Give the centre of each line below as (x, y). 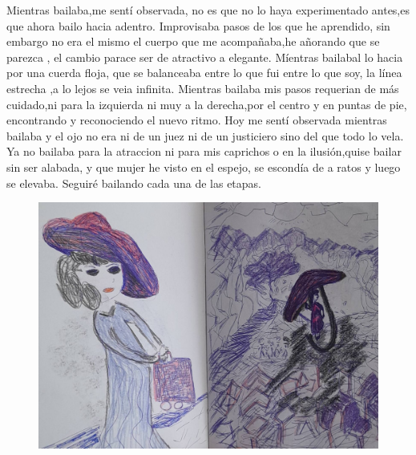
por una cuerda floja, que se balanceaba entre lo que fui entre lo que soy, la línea (204, 73)
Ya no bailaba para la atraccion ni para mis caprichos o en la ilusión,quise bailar (204, 151)
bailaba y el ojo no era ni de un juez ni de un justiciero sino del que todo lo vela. (205, 135)
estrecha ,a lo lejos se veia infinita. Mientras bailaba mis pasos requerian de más (203, 88)
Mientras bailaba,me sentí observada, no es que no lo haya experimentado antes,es (208, 10)
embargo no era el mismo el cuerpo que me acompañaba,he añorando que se (193, 41)
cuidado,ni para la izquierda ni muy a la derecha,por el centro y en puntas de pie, (207, 104)
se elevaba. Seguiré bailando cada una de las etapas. (134, 183)
